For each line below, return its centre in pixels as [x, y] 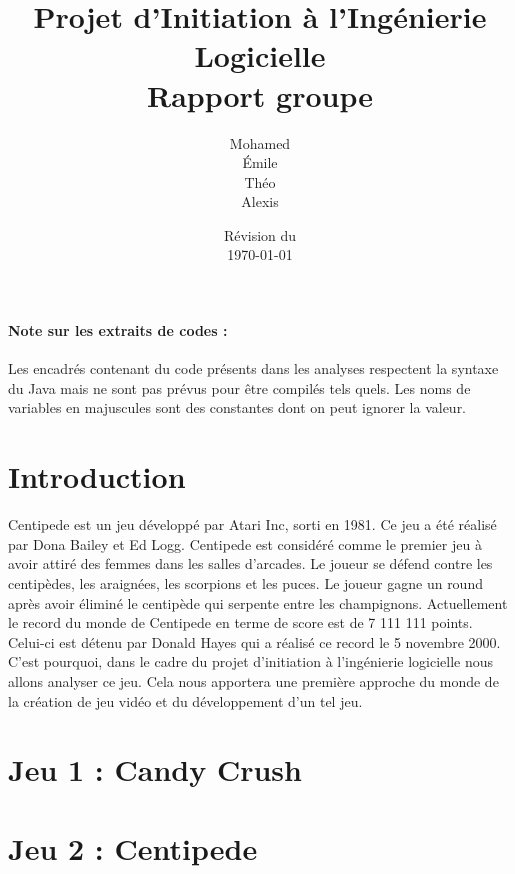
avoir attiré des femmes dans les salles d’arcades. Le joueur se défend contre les [250, 563]
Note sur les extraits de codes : [118, 330]
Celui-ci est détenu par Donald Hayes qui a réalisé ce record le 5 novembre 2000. [254, 641]
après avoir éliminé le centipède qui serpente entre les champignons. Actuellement [258, 602]
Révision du [260, 234]
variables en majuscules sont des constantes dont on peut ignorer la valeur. [237, 407]
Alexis [260, 201]
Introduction [97, 476]
